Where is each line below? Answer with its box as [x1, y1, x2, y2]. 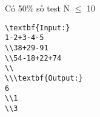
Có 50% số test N [5, 2, 70, 14]
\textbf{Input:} [5, 23, 70, 32]
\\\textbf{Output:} [5, 73, 83, 82]
